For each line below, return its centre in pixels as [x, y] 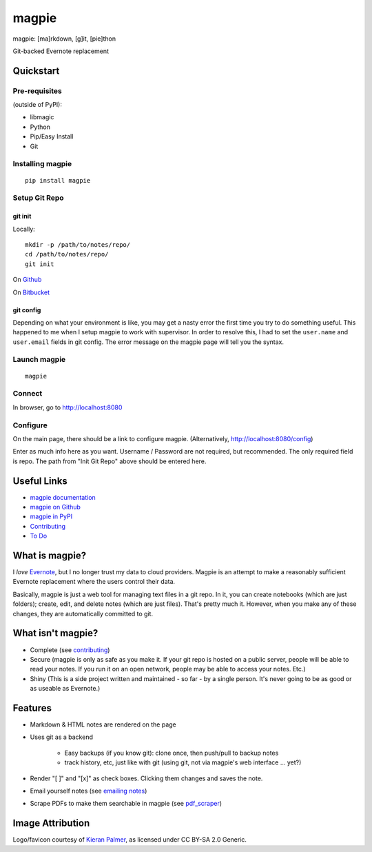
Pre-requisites [37, 91]
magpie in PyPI [51, 516]
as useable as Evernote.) [65, 689]
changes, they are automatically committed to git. [83, 613]
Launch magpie [39, 360]
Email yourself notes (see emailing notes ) [89, 791]
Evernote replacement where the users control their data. [94, 582]
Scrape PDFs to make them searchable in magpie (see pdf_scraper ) [126, 804]
